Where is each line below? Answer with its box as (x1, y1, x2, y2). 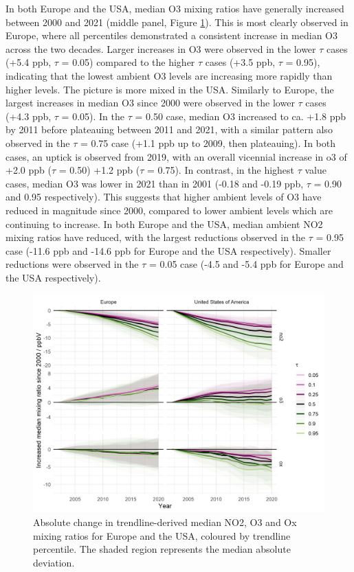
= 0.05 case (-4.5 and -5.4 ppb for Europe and (148, 257, 344, 271)
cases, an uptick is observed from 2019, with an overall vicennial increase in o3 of (5, 149, 347, 163)
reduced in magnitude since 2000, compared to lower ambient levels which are (5, 203, 333, 217)
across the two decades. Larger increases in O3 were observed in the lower (5, 41, 316, 56)
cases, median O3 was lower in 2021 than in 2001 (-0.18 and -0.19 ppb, (5, 176, 304, 190)
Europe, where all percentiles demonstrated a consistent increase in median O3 (5, 28, 338, 43)
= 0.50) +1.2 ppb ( (58, 163, 140, 177)
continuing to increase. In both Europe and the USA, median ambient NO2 (5, 216, 323, 231)
